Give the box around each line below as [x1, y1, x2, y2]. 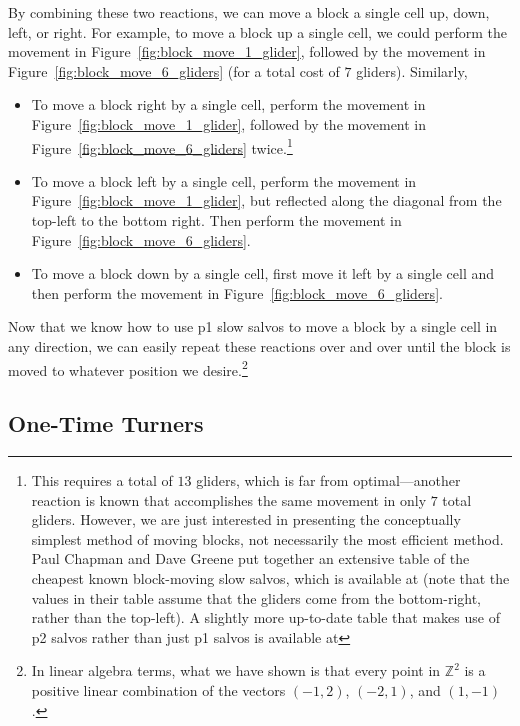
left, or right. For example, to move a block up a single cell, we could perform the [8, 21, 507, 42]
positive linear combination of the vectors [31, 679, 286, 700]
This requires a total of [31, 470, 173, 491]
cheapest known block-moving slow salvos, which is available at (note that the [31, 567, 510, 588]
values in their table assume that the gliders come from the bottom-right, [31, 587, 482, 608]
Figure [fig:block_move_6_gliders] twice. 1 [31, 134, 293, 158]
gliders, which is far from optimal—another [196, 470, 461, 491]
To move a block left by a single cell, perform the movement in [31, 170, 417, 191]
